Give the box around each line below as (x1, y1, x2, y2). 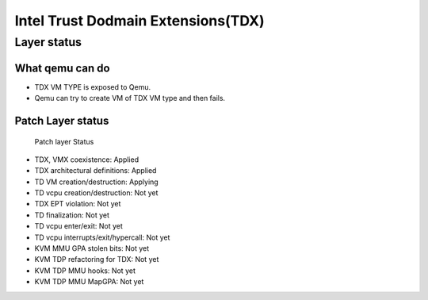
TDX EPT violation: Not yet (34, 199, 121, 209)
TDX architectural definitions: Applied (34, 166, 157, 175)
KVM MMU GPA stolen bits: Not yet (34, 244, 150, 253)
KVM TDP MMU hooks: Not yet (34, 266, 136, 275)
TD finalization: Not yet (34, 210, 110, 220)
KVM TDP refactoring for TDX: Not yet (34, 255, 159, 264)
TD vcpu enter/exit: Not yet (34, 221, 123, 231)
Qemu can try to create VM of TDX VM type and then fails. (34, 94, 226, 103)
